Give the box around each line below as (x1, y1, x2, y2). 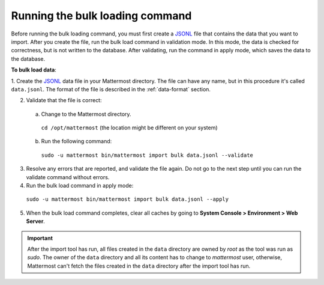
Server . (26, 218, 45, 225)
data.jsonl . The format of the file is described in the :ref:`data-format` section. (11, 85, 211, 93)
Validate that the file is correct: (26, 97, 102, 104)
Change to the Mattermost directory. (41, 110, 131, 117)
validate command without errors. (26, 173, 110, 180)
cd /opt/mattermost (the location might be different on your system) (41, 124, 218, 132)
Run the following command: (41, 138, 112, 145)
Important (27, 234, 53, 242)
